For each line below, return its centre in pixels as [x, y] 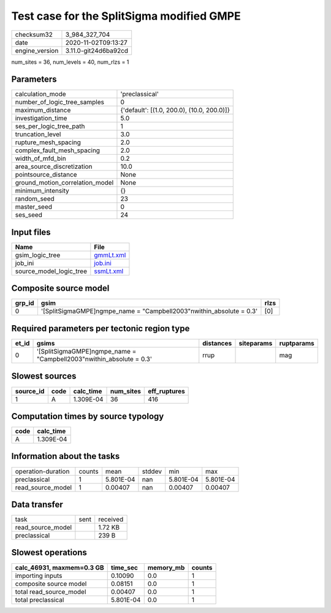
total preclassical [40, 600]
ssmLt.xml [109, 271]
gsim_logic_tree [38, 255]
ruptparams [297, 343]
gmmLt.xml [110, 255]
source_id [30, 391]
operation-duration [42, 471]
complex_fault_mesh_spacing [58, 150]
